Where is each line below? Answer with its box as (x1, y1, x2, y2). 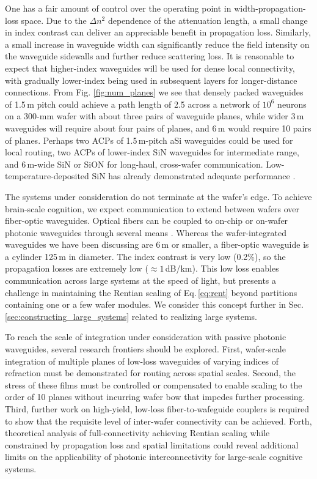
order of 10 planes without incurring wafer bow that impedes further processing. (5, 390, 305, 403)
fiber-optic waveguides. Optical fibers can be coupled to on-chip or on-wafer (5, 214, 288, 227)
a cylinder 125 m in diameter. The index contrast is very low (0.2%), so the (5, 250, 286, 262)
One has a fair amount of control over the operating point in (5, 2, 231, 14)
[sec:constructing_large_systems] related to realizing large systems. (5, 310, 257, 322)
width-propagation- (234, 2, 306, 14)
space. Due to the (21, 13, 87, 26)
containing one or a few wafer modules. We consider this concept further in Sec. (5, 298, 304, 311)
